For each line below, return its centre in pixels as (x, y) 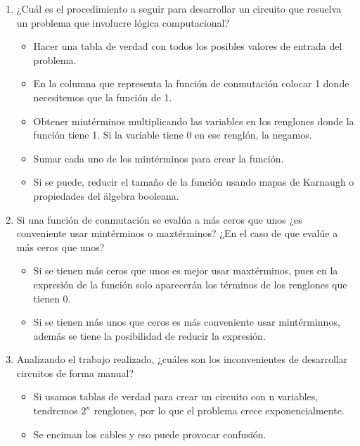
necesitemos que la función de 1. (103, 97)
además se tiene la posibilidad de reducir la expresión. (149, 335)
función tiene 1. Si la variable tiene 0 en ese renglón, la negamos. (173, 135)
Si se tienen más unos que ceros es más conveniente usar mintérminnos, (187, 322)
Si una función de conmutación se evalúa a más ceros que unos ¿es (159, 219)
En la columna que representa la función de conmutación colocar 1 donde (191, 83)
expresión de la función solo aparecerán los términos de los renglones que (190, 284)
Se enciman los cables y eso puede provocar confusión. (150, 434)
